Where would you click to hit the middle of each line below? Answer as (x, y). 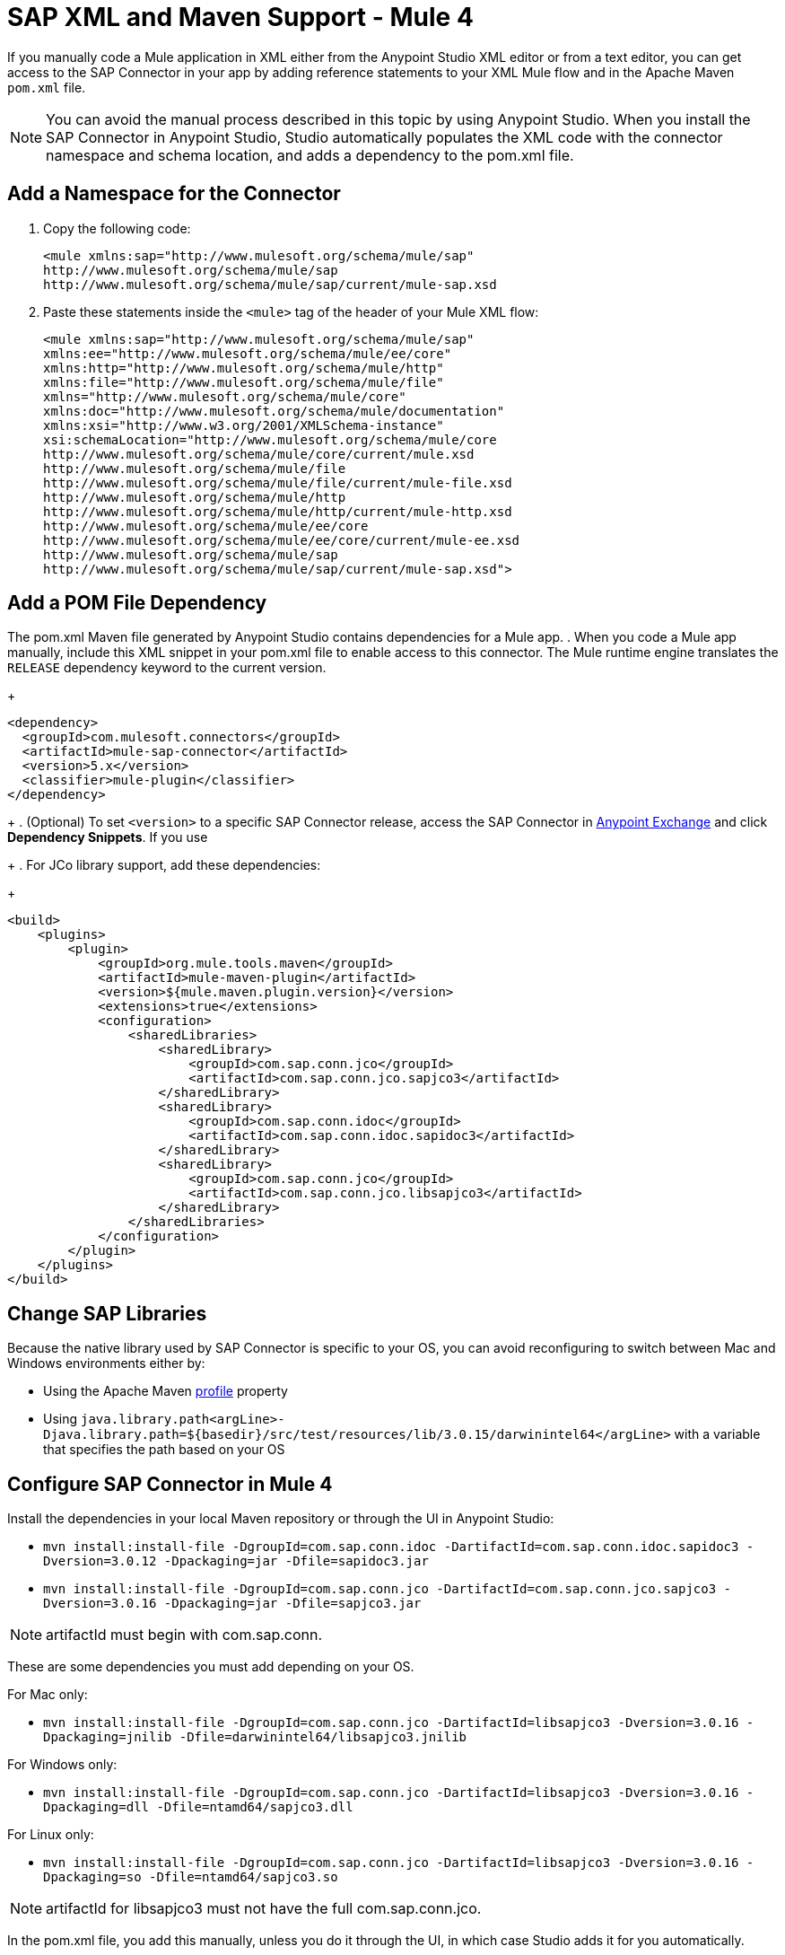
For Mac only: (48, 1695)
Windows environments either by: (106, 1363)
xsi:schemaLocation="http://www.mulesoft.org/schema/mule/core (270, 439)
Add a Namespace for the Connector (174, 194)
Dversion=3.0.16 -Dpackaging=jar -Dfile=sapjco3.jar (232, 1604)
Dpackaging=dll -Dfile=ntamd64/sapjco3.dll (198, 1807)
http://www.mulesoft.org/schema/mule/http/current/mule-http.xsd (278, 511)
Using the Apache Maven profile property (166, 1391)
